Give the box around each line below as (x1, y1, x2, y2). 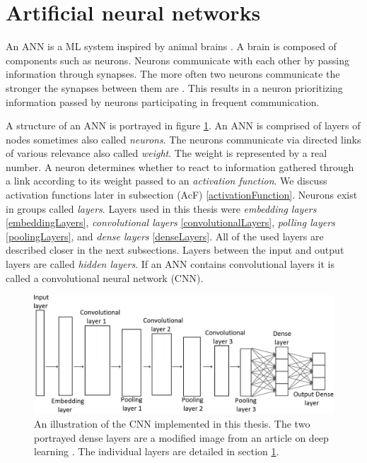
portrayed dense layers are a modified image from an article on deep (34, 430, 329, 445)
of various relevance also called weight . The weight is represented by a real (6, 146, 327, 160)
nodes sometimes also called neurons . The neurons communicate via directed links (6, 131, 361, 146)
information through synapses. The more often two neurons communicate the (6, 66, 340, 81)
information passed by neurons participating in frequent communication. (6, 94, 320, 109)
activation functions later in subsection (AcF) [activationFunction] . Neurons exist (6, 187, 358, 202)
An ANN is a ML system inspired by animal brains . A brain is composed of (6, 39, 337, 54)
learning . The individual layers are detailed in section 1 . (34, 444, 279, 459)
